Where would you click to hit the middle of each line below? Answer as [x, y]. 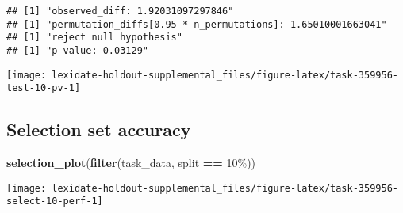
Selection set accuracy [99, 129]
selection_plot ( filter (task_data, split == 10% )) [131, 163]
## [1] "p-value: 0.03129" [77, 50]
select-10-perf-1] [55, 202]
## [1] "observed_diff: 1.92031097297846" [120, 11]
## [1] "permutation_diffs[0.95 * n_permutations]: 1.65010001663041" [197, 24]
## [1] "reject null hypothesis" [94, 38]
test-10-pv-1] [44, 88]
